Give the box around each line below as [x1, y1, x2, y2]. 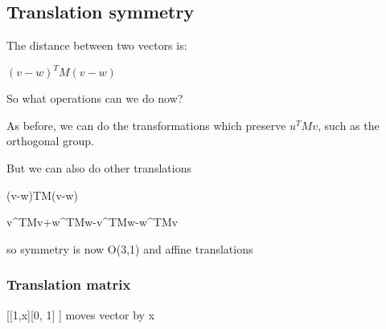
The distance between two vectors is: [6, 37, 187, 54]
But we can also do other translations [6, 160, 191, 177]
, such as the [317, 116, 380, 133]
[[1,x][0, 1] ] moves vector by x [6, 306, 155, 323]
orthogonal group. [6, 132, 95, 149]
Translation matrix [6, 274, 131, 294]
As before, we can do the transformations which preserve [6, 116, 286, 133]
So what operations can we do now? [6, 90, 183, 107]
